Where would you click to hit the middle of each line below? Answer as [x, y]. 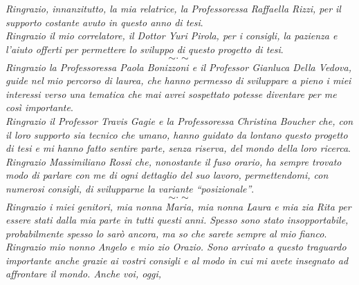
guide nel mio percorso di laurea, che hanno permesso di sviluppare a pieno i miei [178, 80]
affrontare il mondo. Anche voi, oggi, [84, 274]
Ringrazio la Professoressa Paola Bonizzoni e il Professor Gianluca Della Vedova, [178, 67]
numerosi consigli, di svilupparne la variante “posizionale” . [130, 188]
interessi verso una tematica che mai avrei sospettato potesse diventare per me [171, 94]
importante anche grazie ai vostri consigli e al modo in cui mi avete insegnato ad [177, 260]
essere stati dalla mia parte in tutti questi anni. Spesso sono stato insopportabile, [177, 220]
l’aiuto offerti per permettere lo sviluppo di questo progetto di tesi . [145, 49]
